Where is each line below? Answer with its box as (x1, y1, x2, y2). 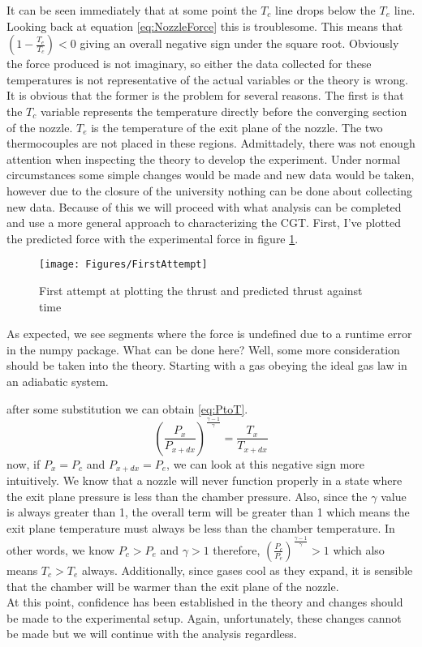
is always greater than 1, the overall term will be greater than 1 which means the (6, 503, 410, 521)
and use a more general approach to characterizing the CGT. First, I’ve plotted (6, 214, 401, 231)
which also (333, 541, 385, 558)
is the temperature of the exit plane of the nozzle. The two (91, 118, 383, 135)
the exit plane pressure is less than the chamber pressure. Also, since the (6, 487, 368, 504)
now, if (6, 455, 41, 472)
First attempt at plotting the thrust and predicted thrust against (39, 281, 363, 298)
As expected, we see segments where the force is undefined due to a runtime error (6, 325, 412, 342)
